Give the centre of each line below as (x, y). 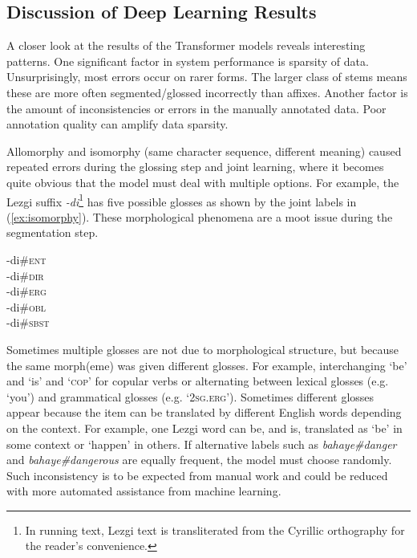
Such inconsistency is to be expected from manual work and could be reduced (197, 475)
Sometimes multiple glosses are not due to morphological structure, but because (203, 349)
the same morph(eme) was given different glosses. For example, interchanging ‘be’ (207, 365)
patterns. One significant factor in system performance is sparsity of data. (188, 61)
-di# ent (26, 259)
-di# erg (26, 291)
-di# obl (26, 306)
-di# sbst (28, 322)
